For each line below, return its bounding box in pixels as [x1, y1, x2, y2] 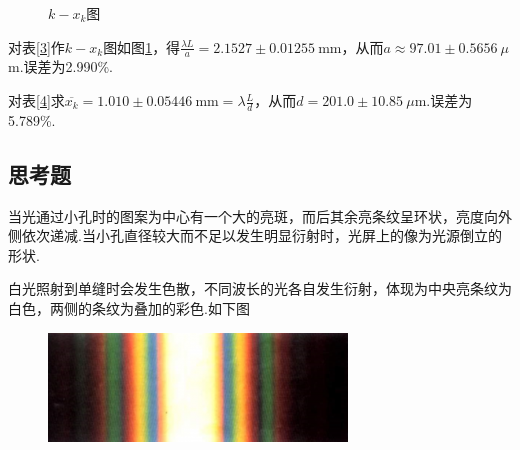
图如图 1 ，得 [103, 36, 181, 57]
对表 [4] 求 [8, 90, 65, 111]
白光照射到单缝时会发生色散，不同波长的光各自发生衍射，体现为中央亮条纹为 [8, 278, 512, 299]
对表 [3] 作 [8, 36, 65, 57]
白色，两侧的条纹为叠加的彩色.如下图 [8, 298, 250, 319]
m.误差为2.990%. [8, 56, 113, 77]
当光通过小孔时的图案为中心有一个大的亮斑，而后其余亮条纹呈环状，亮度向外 [8, 205, 512, 226]
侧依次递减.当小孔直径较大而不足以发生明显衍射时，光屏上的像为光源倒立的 [8, 225, 502, 246]
